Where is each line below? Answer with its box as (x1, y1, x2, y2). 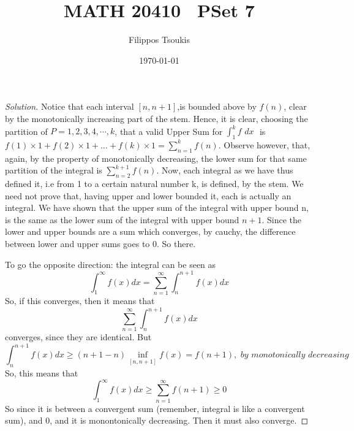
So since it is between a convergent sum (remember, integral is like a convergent (5, 402, 305, 414)
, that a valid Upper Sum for (115, 124, 223, 137)
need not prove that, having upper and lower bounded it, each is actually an (5, 189, 292, 202)
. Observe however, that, (218, 138, 311, 151)
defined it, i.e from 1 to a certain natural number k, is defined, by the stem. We (5, 177, 304, 189)
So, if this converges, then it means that (5, 294, 155, 307)
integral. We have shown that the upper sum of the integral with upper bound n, (5, 201, 309, 214)
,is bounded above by (177, 100, 257, 113)
